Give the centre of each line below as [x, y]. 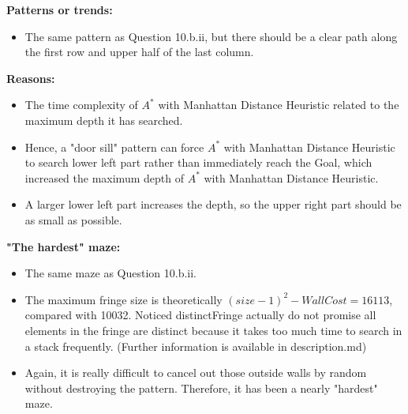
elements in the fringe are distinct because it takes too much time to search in [213, 330]
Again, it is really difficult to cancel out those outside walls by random [196, 373]
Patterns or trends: [60, 9]
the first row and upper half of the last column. [139, 52]
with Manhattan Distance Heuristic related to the [279, 105]
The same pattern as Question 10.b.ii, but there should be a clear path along [211, 36]
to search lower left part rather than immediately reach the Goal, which [198, 162]
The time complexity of [81, 105]
